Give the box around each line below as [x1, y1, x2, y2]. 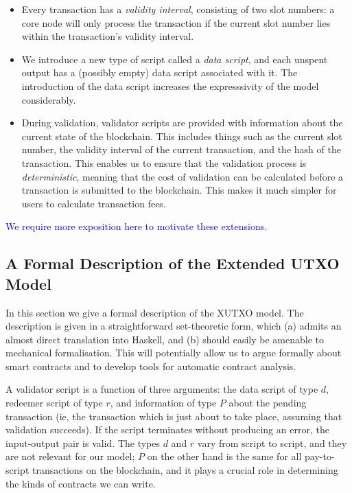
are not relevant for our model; [5, 449, 135, 463]
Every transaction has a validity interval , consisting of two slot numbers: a [21, 2, 335, 16]
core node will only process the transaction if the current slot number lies [21, 15, 331, 30]
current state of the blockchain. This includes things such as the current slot [21, 128, 342, 143]
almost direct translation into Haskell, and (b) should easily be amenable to [5, 332, 325, 346]
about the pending [228, 395, 307, 410]
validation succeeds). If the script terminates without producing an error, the [5, 422, 329, 437]
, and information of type [110, 395, 217, 410]
